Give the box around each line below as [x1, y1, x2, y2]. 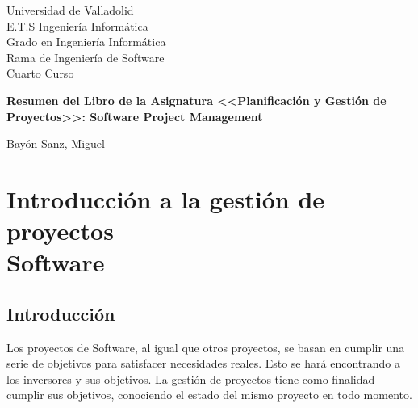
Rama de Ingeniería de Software [6, 48, 165, 65]
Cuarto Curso [6, 65, 74, 82]
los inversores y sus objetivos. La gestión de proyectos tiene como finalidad [6, 370, 375, 387]
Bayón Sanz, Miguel [6, 135, 105, 152]
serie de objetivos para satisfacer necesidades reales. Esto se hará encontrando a [6, 355, 400, 372]
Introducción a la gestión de [6, 182, 325, 215]
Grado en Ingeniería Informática [6, 33, 166, 50]
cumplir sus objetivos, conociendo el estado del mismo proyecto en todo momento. [6, 386, 412, 403]
